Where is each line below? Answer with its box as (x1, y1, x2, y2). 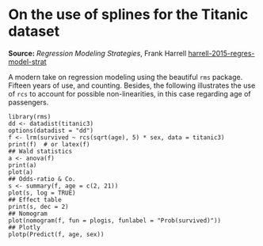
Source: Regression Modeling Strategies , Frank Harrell (8, 48, 187, 58)
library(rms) (8, 112, 51, 120)
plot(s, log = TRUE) (8, 188, 77, 197)
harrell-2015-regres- (188, 48, 255, 58)
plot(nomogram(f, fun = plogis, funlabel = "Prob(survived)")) (8, 216, 222, 225)
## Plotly (8, 223, 41, 231)
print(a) (8, 161, 37, 169)
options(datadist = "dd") (8, 127, 93, 134)
